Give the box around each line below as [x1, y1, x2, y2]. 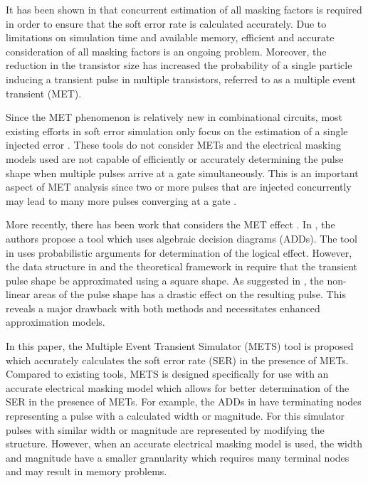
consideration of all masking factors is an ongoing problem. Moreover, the [6, 43, 327, 58]
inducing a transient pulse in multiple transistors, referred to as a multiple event [6, 71, 356, 86]
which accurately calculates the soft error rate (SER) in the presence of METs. [6, 352, 349, 367]
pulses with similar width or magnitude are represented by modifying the [6, 422, 325, 437]
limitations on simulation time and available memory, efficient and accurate [6, 30, 335, 45]
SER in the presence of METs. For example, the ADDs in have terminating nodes [6, 394, 362, 409]
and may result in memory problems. [6, 464, 167, 479]
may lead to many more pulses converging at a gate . [6, 193, 237, 208]
